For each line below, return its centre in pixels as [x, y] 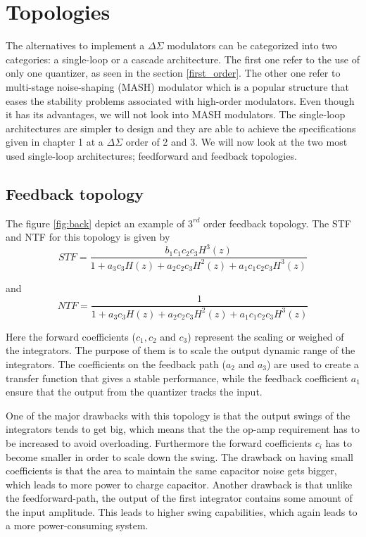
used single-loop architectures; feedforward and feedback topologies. [151, 155]
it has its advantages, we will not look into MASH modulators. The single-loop [176, 114]
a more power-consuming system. [77, 525]
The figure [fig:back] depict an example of [95, 223]
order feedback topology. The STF [277, 223]
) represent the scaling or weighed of [266, 336]
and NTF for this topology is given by [88, 237]
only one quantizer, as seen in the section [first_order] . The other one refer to [173, 73]
